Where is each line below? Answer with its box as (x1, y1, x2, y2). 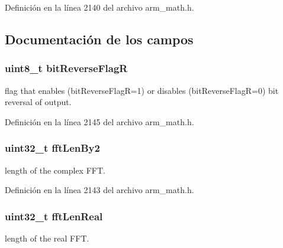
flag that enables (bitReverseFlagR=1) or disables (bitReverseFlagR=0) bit (5, 84, 279, 96)
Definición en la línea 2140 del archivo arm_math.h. (5, 1, 194, 13)
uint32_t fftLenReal (5, 208, 103, 223)
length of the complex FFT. (5, 164, 105, 176)
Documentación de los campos (5, 30, 194, 48)
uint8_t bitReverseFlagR (5, 61, 128, 76)
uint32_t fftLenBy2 (5, 141, 100, 155)
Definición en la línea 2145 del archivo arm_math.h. (5, 115, 194, 128)
